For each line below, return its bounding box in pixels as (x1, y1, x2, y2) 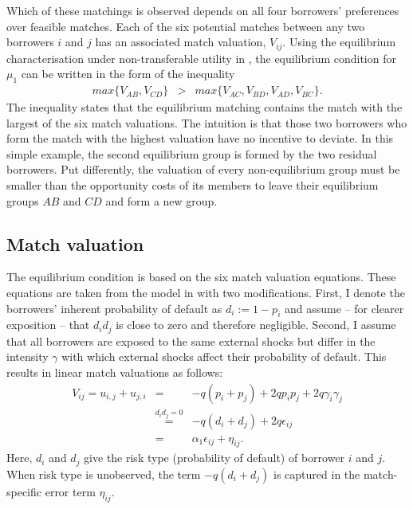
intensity (6, 348, 49, 365)
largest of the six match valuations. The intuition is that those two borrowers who (6, 114, 407, 131)
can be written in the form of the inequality (21, 65, 235, 82)
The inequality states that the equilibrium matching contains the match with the (6, 99, 403, 116)
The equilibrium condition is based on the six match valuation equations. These (6, 268, 396, 285)
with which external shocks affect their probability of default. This (61, 348, 387, 365)
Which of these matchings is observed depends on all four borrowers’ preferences (6, 2, 399, 18)
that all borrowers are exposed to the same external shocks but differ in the (6, 332, 376, 349)
